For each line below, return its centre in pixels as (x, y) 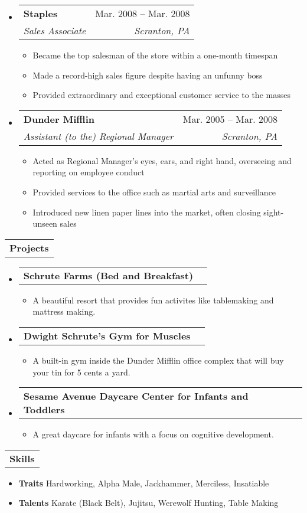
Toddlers (44, 410)
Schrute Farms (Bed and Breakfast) (108, 275)
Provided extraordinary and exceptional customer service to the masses (161, 95)
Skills (22, 458)
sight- (274, 212)
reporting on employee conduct (89, 172)
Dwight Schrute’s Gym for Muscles (107, 335)
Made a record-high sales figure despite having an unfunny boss (148, 75)
